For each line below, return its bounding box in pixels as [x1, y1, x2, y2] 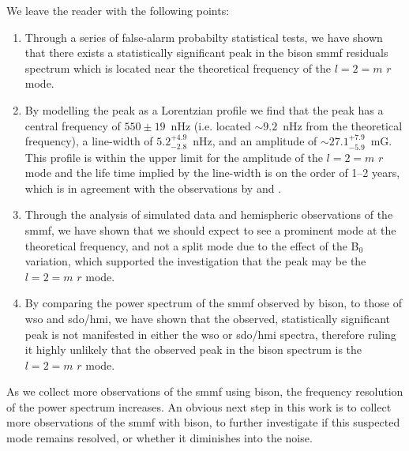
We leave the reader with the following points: [6, 2, 230, 18]
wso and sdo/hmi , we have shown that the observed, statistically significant [24, 310, 390, 326]
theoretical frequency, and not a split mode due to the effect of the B [24, 237, 359, 254]
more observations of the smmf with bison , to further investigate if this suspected [6, 414, 400, 430]
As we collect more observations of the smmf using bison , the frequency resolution [6, 383, 403, 400]
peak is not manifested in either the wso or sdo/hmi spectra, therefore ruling [24, 325, 396, 342]
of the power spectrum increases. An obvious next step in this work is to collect [6, 398, 392, 415]
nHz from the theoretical [283, 117, 403, 133]
